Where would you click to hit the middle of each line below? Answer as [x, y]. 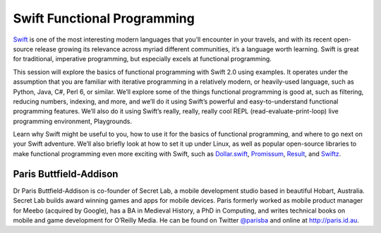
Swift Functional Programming [104, 18]
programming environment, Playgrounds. [73, 121]
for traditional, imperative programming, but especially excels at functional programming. [142, 59]
